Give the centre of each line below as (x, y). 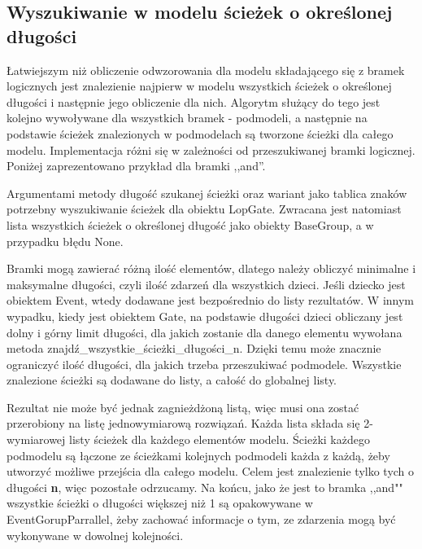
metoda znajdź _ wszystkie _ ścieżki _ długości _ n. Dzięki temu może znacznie (194, 348)
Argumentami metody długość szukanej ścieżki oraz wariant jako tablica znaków (207, 193)
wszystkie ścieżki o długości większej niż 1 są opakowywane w (160, 503)
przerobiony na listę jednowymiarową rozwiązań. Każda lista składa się (183, 423)
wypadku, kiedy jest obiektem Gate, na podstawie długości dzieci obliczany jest (205, 316)
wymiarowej (36, 439)
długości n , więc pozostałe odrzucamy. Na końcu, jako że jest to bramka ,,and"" (205, 487)
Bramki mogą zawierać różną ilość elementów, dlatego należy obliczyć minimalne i (211, 268)
